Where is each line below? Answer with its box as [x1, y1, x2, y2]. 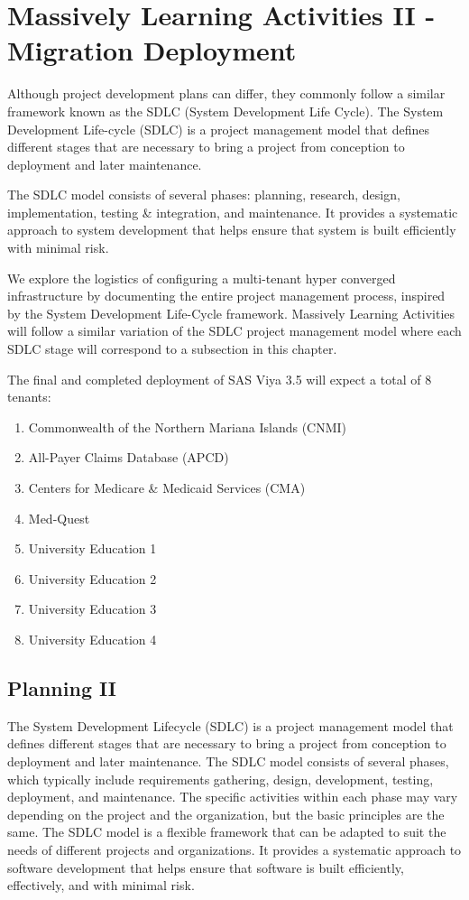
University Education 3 [28, 599, 157, 618]
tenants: [7, 387, 51, 406]
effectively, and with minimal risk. [7, 876, 195, 895]
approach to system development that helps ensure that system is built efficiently [7, 220, 456, 239]
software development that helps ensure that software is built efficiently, [7, 858, 404, 877]
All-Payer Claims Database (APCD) [28, 448, 229, 467]
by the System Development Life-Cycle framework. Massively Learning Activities [7, 303, 455, 322]
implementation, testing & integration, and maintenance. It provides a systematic [7, 202, 458, 221]
